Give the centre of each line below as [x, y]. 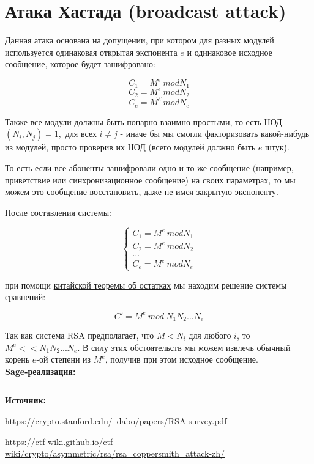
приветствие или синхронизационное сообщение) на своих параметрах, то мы [150, 179]
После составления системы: [58, 212]
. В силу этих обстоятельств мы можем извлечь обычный [184, 347]
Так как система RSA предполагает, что [80, 335]
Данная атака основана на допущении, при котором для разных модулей [140, 40]
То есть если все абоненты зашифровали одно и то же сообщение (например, [149, 167]
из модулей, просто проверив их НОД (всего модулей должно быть [130, 147]
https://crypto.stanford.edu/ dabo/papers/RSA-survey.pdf [116, 420]
